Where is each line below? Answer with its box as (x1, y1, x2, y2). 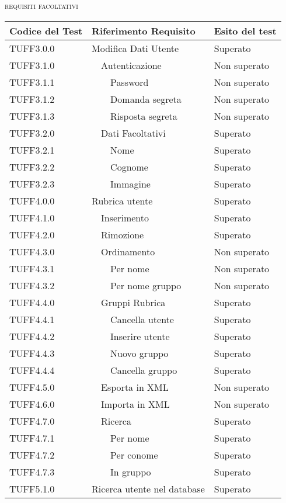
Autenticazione (101, 58, 162, 72)
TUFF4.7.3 (9, 464, 55, 478)
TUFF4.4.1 (9, 312, 55, 326)
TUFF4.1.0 (9, 210, 55, 224)
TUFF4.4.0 (9, 295, 55, 309)
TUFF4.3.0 (9, 244, 55, 258)
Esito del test (214, 23, 277, 37)
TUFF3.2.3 (9, 176, 55, 190)
